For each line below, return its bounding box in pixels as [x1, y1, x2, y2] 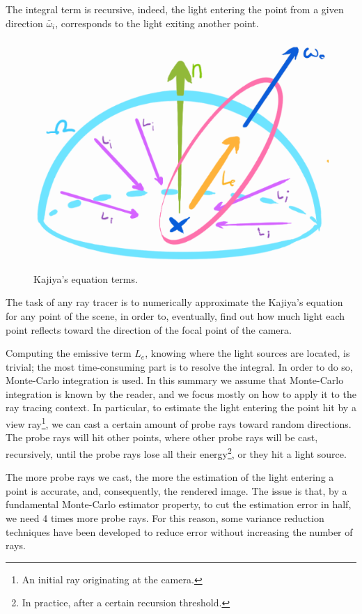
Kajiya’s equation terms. [33, 271, 138, 286]
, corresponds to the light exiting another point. [55, 15, 259, 30]
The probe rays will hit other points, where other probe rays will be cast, [6, 430, 318, 445]
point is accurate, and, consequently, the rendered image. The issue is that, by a [6, 483, 347, 498]
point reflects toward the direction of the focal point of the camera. [6, 322, 292, 337]
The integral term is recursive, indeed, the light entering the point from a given [6, 2, 344, 16]
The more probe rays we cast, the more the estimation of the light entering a [6, 470, 334, 484]
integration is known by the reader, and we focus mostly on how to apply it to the [6, 386, 356, 401]
